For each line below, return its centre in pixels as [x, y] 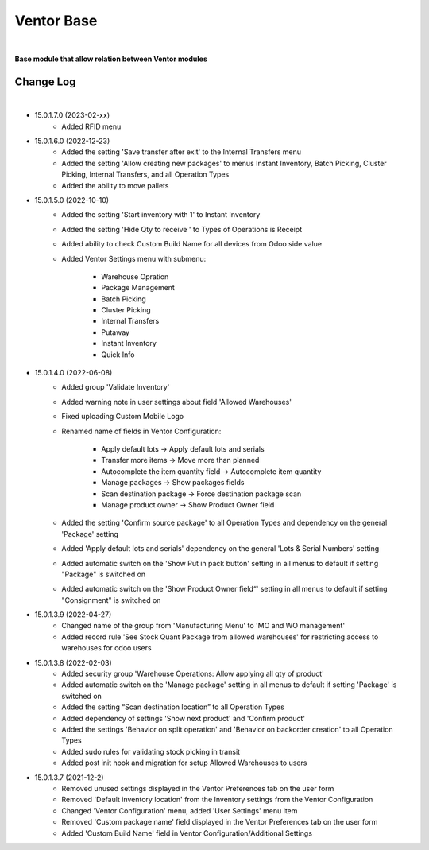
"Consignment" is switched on [111, 600]
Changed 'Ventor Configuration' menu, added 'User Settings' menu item [180, 810]
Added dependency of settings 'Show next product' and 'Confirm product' [184, 718]
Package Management [138, 288]
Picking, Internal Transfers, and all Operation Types [145, 174]
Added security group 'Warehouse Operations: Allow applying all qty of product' [193, 674]
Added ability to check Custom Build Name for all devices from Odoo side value [191, 244]
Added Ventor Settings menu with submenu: [134, 258]
